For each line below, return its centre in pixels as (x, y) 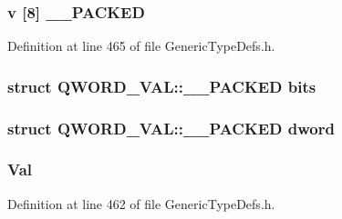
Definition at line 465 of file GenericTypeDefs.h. (141, 46)
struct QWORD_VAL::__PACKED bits (162, 86)
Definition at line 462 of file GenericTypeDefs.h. (141, 203)
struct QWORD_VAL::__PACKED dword (171, 128)
